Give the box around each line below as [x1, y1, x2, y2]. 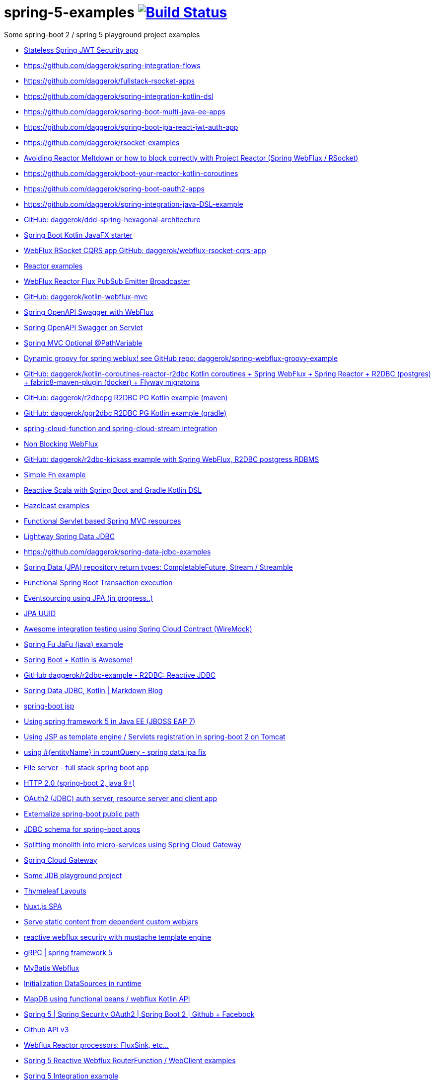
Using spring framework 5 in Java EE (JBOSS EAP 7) [24, 717, 196, 725]
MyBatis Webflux [24, 963, 79, 972]
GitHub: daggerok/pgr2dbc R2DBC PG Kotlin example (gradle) [24, 408, 227, 417]
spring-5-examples [4, 4, 135, 21]
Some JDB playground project [24, 871, 122, 880]
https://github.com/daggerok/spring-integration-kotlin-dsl [24, 91, 214, 100]
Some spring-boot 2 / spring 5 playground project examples [4, 30, 200, 39]
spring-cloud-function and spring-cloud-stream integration [24, 424, 217, 433]
